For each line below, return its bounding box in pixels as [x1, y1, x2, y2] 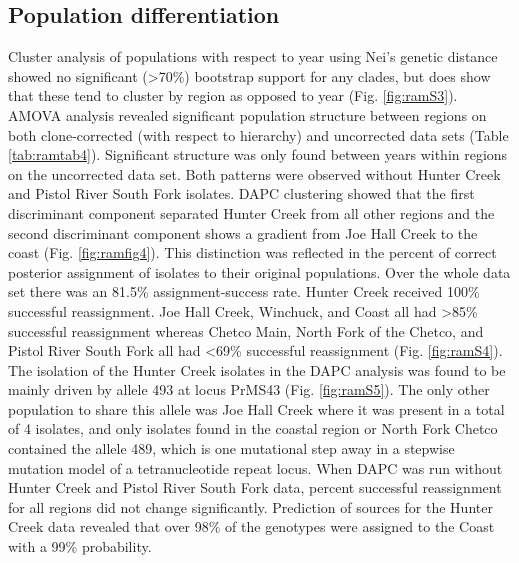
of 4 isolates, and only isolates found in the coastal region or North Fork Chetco [8, 418, 498, 439]
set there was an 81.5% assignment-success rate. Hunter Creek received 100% [8, 281, 480, 302]
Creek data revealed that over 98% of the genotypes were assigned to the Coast [8, 516, 495, 537]
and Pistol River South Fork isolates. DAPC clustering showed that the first [8, 183, 475, 204]
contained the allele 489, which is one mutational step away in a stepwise [8, 438, 455, 459]
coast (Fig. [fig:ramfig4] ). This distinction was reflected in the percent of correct [8, 242, 497, 263]
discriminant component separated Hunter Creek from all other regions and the [8, 202, 495, 223]
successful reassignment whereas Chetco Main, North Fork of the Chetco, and [8, 320, 484, 341]
